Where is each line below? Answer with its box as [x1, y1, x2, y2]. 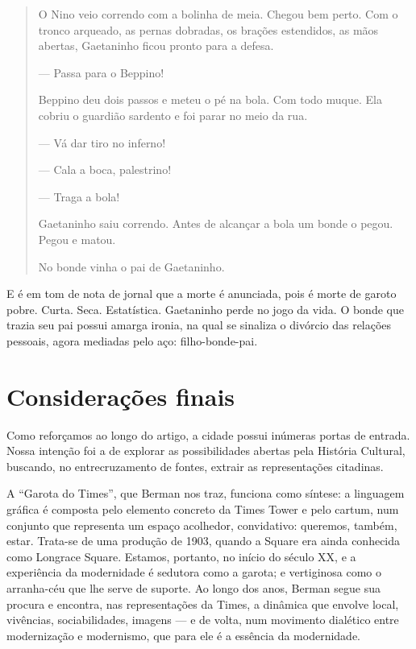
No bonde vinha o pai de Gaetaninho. [38, 258, 225, 275]
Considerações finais [6, 379, 235, 412]
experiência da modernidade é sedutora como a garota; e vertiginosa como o [6, 564, 382, 581]
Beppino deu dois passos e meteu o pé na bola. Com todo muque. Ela [38, 91, 382, 108]
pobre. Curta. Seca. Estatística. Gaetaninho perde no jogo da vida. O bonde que [6, 300, 404, 317]
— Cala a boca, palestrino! [38, 161, 172, 178]
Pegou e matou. [38, 230, 116, 247]
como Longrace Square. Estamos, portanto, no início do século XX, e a [6, 548, 356, 564]
